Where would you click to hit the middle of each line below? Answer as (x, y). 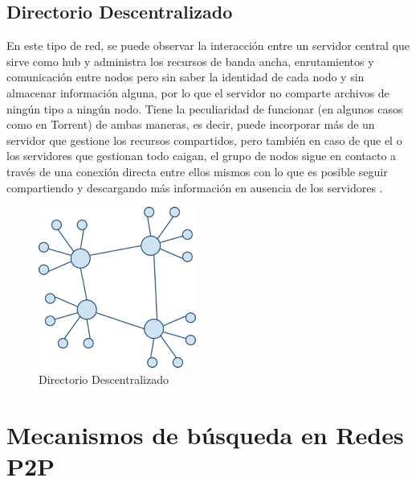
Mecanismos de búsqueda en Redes (205, 434)
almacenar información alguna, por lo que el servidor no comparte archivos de (198, 92)
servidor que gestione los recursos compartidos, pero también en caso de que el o (204, 140)
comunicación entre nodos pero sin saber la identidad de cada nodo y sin (186, 77)
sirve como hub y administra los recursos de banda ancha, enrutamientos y (190, 61)
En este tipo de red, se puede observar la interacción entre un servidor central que (208, 45)
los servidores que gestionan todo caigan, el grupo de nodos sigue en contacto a (202, 156)
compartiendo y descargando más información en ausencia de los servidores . (195, 187)
